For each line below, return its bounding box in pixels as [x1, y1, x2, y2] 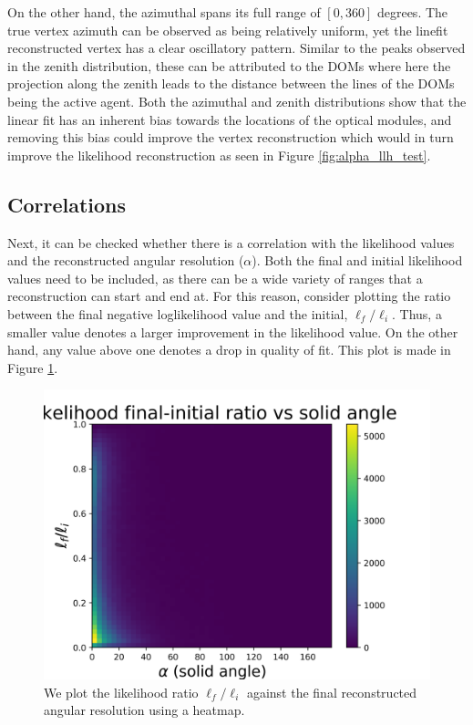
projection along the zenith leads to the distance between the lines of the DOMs [7, 74, 455, 93]
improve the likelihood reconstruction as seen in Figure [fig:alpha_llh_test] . [7, 145, 431, 164]
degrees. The [376, 3, 448, 21]
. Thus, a [391, 304, 442, 323]
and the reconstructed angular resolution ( [7, 251, 244, 270]
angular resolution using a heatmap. [44, 700, 245, 720]
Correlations [7, 190, 127, 218]
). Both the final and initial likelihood [252, 251, 463, 270]
